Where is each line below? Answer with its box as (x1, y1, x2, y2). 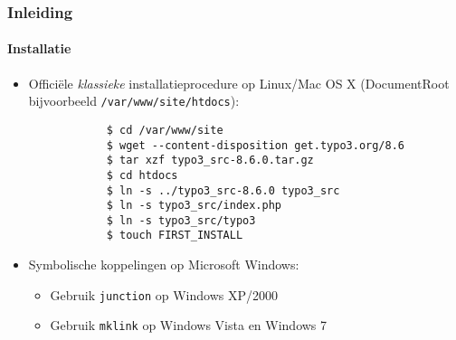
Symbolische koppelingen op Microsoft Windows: (28, 255, 299, 274)
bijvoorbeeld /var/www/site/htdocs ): (28, 91, 240, 110)
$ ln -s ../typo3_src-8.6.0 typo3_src (106, 184, 340, 197)
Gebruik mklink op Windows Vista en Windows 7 (50, 316, 328, 335)
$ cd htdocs (106, 168, 178, 182)
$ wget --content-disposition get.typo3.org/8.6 (106, 138, 405, 152)
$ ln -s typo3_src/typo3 (106, 213, 256, 227)
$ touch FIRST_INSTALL (106, 229, 243, 242)
